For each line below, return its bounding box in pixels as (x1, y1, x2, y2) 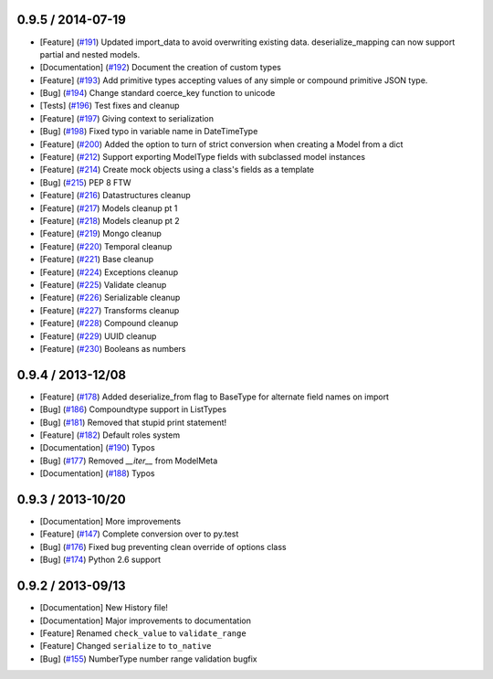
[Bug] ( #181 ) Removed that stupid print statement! (39, 417, 227, 428)
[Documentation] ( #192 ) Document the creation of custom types (39, 62, 282, 73)
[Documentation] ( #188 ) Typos (39, 468, 155, 479)
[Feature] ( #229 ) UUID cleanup (39, 330, 157, 342)
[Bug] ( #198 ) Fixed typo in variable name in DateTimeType (39, 126, 258, 137)
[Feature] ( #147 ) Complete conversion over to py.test (39, 528, 239, 539)
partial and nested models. (39, 48, 141, 59)
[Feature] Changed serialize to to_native (39, 641, 212, 652)
